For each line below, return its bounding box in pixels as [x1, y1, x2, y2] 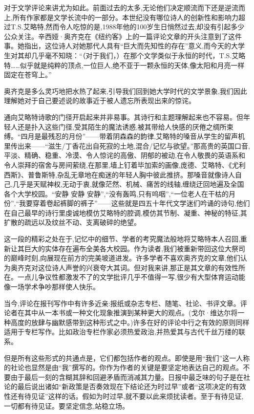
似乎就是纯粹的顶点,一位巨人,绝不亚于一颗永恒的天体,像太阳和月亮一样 [20, 60, 245, 70]
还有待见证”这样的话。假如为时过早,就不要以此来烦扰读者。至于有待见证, [10, 391, 244, 401]
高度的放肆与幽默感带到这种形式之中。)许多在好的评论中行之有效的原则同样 [10, 317, 250, 327]
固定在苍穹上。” [4, 69, 52, 80]
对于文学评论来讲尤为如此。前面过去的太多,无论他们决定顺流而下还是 [4, 2, 225, 12]
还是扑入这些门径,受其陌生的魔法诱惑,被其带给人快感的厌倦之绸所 [17, 121, 227, 131]
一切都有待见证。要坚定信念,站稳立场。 [4, 400, 129, 411]
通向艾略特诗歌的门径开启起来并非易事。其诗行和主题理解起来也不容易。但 [4, 111, 243, 122]
